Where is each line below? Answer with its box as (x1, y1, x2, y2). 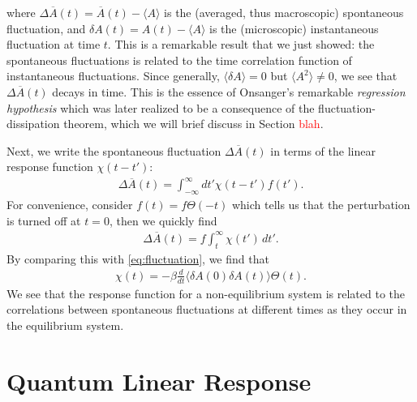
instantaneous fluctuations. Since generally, (6, 67, 220, 84)
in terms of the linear (270, 142, 376, 159)
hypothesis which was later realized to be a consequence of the (6, 99, 315, 116)
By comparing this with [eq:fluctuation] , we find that (6, 250, 269, 267)
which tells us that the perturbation (231, 196, 411, 213)
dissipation (6, 115, 60, 132)
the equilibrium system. (6, 316, 124, 333)
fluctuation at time (6, 36, 101, 53)
